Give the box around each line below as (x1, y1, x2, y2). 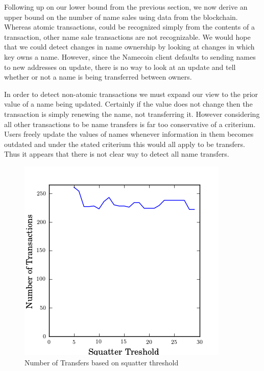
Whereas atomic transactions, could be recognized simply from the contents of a (4, 21, 255, 32)
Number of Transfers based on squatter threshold (25, 357, 179, 367)
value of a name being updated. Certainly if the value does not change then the (4, 98, 253, 109)
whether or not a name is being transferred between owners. (4, 71, 192, 82)
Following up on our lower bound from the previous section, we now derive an (4, 2, 248, 12)
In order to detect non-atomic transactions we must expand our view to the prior (4, 88, 258, 99)
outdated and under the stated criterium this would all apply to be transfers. (4, 138, 245, 149)
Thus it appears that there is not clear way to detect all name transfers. (4, 149, 229, 159)
